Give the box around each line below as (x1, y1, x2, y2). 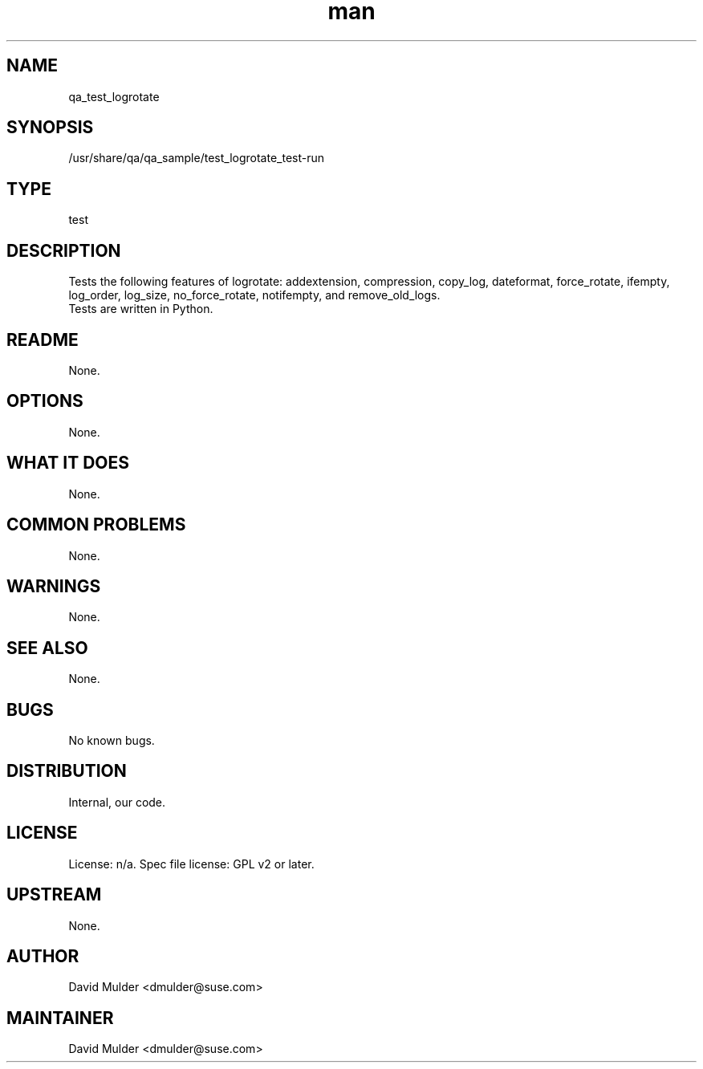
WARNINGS (6, 575, 101, 596)
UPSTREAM (6, 884, 102, 905)
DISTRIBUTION (6, 761, 127, 782)
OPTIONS (6, 391, 83, 412)
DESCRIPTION (6, 240, 121, 261)
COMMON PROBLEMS (6, 514, 186, 535)
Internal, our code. (68, 795, 166, 809)
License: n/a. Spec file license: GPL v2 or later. (68, 856, 315, 871)
